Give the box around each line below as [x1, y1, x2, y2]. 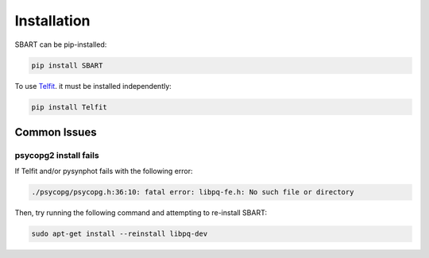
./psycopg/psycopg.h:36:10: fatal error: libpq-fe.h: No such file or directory [31, 187, 354, 197]
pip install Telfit [31, 102, 107, 111]
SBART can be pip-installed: [14, 40, 107, 49]
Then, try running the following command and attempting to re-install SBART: [14, 208, 268, 218]
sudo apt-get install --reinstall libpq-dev [31, 229, 208, 238]
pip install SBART [31, 60, 103, 70]
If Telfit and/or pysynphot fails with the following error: [14, 167, 193, 176]
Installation [14, 12, 91, 29]
